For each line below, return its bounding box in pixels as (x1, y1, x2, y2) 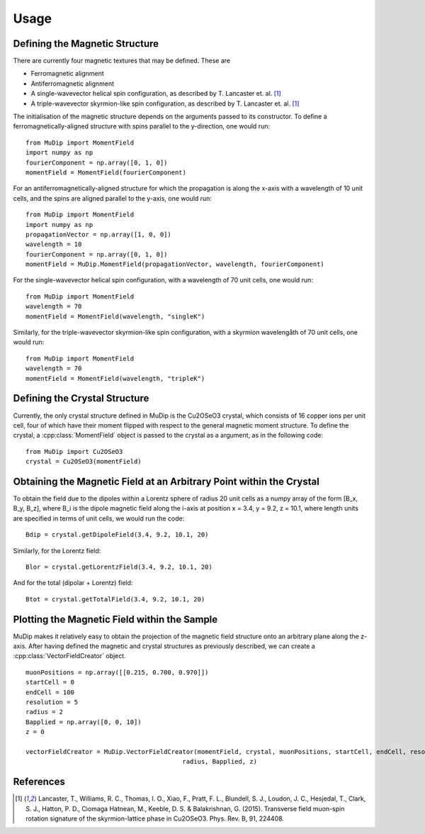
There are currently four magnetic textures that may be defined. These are (13, 57, 230, 65)
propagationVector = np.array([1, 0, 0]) (25, 230, 171, 238)
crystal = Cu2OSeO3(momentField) (25, 457, 142, 466)
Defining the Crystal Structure (13, 392, 149, 404)
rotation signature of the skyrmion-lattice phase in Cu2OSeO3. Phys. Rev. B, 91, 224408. (25, 814, 285, 823)
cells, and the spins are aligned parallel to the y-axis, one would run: (13, 194, 212, 202)
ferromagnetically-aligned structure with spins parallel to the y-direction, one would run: (13, 122, 271, 130)
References (13, 776, 65, 788)
